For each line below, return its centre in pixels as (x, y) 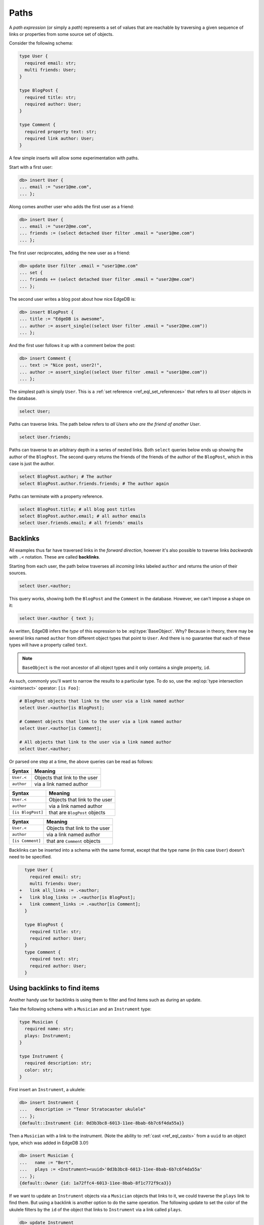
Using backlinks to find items (54, 988)
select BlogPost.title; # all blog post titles (77, 509)
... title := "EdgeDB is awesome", (62, 319)
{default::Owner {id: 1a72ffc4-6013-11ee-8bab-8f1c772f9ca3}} (95, 1183)
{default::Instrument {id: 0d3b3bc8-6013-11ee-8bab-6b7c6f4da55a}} (102, 1123)
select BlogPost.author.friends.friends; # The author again (94, 483)
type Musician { (39, 1022)
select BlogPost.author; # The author (66, 477)
